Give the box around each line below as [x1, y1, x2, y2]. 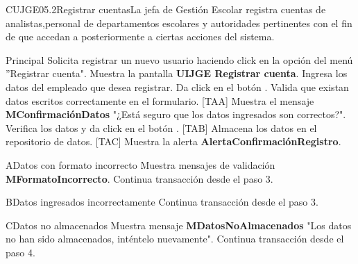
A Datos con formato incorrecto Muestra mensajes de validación [6, 157, 275, 172]
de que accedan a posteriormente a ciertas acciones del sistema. [6, 29, 275, 44]
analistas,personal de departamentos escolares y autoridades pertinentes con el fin [6, 15, 352, 30]
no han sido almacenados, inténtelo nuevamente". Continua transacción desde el [6, 231, 344, 246]
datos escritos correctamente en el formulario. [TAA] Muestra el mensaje [6, 93, 314, 108]
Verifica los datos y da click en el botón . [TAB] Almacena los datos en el [6, 120, 317, 135]
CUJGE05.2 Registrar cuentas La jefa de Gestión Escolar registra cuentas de [6, 2, 326, 16]
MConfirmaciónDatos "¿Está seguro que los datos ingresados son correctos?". [6, 107, 346, 122]
